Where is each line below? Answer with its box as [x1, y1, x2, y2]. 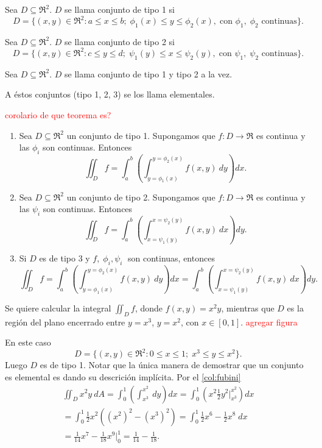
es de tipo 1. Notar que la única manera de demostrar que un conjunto [40, 358, 304, 371]
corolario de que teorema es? [5, 108, 111, 121]
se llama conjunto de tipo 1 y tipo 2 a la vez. [65, 67, 233, 80]
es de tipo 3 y [39, 252, 90, 265]
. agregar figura [240, 315, 298, 328]
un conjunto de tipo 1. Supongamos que [66, 129, 215, 141]
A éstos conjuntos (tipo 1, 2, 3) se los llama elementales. [5, 88, 215, 101]
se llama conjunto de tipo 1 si [65, 3, 175, 15]
